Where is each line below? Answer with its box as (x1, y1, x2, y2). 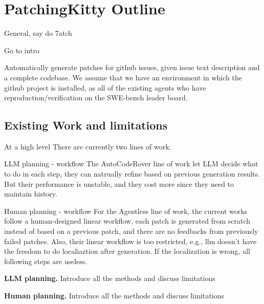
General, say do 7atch (4, 28, 72, 38)
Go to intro (4, 45, 39, 55)
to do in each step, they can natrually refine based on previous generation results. (4, 168, 260, 179)
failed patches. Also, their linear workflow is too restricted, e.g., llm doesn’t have (4, 235, 257, 246)
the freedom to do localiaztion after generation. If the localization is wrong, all (4, 246, 250, 256)
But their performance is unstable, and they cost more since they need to (4, 178, 234, 189)
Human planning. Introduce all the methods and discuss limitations (4, 290, 224, 301)
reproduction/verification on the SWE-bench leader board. (4, 92, 188, 103)
